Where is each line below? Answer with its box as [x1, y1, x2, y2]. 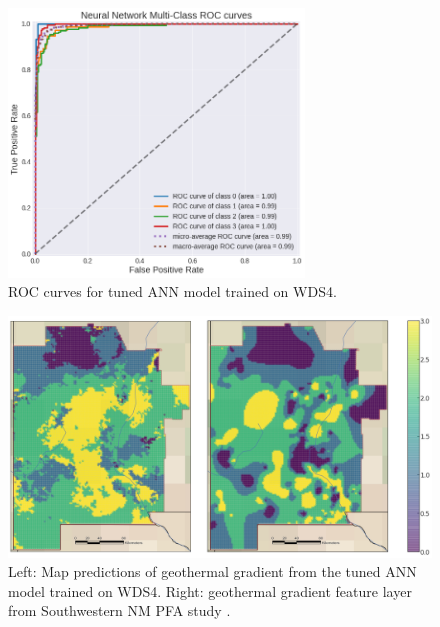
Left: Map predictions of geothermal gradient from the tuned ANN [8, 561, 417, 582]
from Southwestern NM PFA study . [8, 600, 231, 621]
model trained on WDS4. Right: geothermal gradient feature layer [8, 580, 412, 601]
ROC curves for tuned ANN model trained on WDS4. [8, 281, 337, 302]
